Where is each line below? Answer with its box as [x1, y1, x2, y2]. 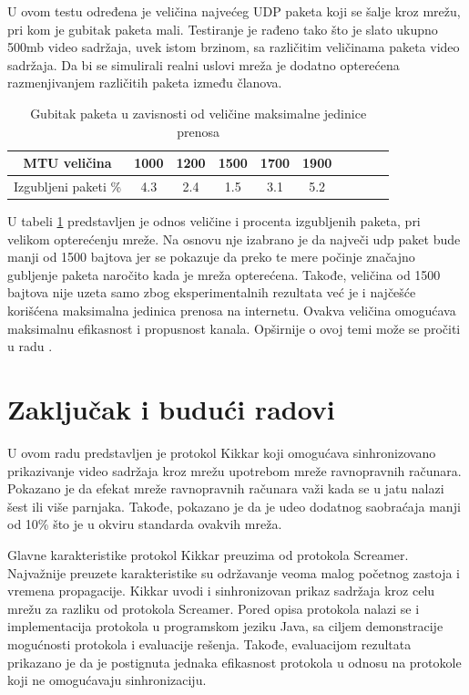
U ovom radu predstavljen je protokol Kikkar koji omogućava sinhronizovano [7, 442, 436, 462]
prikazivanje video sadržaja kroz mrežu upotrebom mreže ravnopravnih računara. [7, 461, 462, 480]
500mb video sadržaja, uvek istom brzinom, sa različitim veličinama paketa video [7, 37, 460, 57]
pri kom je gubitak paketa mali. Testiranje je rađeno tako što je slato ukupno [7, 19, 438, 38]
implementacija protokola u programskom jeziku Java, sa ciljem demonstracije [7, 617, 444, 636]
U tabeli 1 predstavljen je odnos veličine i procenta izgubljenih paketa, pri [7, 212, 421, 231]
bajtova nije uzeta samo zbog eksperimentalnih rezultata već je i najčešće [7, 283, 416, 302]
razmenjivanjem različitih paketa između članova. [7, 73, 282, 92]
